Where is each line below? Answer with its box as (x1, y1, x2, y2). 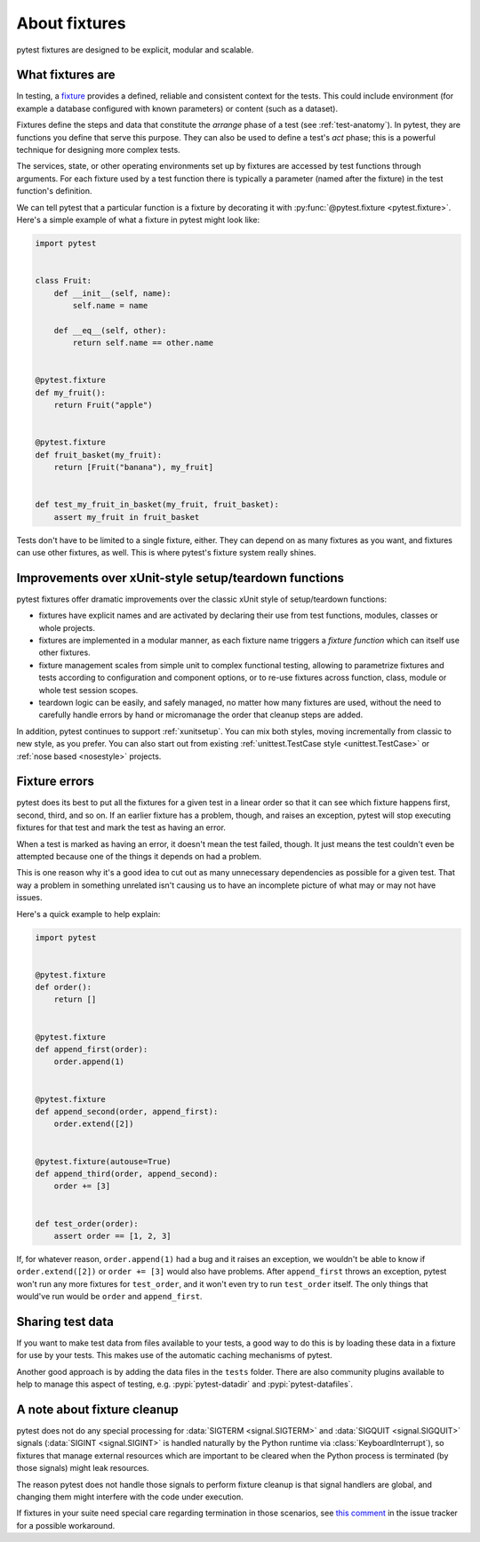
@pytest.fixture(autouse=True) (35, 1156, 172, 1166)
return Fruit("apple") (53, 400, 153, 411)
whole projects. (38, 622, 96, 633)
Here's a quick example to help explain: (16, 908, 161, 919)
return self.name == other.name (72, 338, 213, 348)
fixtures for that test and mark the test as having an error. (16, 822, 227, 833)
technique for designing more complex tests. (16, 145, 181, 156)
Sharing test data (16, 1314, 115, 1329)
